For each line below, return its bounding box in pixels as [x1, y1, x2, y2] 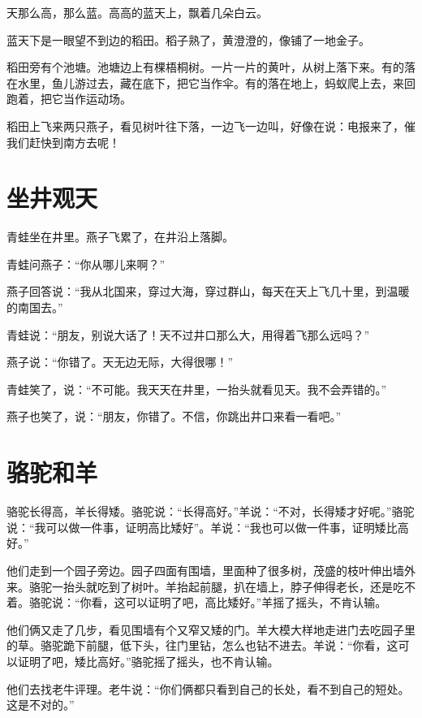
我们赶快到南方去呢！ [6, 133, 120, 150]
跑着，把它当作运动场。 [6, 90, 131, 107]
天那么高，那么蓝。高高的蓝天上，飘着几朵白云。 [6, 4, 268, 20]
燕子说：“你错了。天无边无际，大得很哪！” [6, 353, 234, 370]
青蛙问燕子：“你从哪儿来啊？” [6, 255, 166, 272]
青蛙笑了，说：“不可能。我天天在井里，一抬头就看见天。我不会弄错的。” [6, 380, 387, 397]
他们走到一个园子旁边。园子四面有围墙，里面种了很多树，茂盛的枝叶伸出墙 [6, 561, 404, 578]
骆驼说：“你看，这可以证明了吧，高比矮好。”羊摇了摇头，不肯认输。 [28, 594, 387, 611]
